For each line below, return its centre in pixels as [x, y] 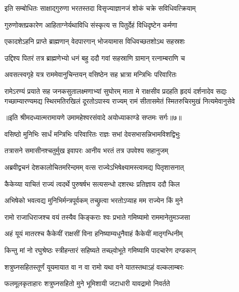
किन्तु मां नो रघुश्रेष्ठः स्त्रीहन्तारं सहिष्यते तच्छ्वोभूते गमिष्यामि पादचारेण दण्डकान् [100, 250]
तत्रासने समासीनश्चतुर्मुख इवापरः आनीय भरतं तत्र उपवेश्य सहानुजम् [86, 150]
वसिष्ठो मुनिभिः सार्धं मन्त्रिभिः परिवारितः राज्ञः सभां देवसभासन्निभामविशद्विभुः [92, 134]
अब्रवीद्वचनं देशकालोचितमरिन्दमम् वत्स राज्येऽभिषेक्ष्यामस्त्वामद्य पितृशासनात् [94, 167]
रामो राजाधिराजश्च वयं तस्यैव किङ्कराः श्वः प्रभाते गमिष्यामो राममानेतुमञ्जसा [97, 217]
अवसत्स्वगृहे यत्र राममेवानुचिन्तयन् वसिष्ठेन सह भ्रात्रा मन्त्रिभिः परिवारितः [91, 74]
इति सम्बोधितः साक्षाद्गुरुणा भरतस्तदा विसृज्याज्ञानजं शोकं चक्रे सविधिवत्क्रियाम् [100, 8]
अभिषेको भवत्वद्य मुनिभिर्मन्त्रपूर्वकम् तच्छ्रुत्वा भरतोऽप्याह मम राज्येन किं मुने [94, 200]
